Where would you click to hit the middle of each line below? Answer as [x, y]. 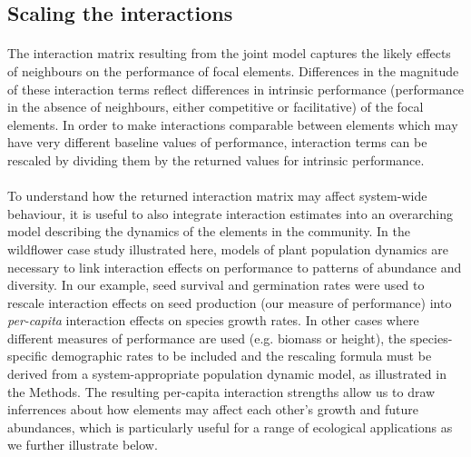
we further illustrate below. [83, 445]
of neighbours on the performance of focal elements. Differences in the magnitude [233, 70]
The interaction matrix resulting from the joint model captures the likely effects [229, 53]
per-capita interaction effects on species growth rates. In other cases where [213, 320]
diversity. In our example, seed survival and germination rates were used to [216, 285]
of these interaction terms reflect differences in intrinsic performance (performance [236, 89]
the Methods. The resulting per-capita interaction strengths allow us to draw [221, 391]
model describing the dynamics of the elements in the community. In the [209, 231]
